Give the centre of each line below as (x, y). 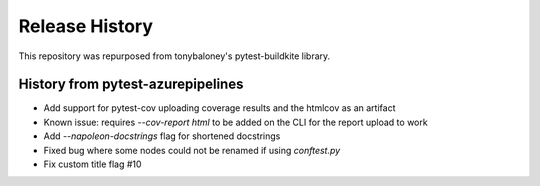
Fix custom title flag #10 (92, 164)
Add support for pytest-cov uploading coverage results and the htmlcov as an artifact (219, 108)
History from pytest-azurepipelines (131, 84)
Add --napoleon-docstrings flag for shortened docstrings (162, 136)
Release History (86, 26)
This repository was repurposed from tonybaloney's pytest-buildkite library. (174, 56)
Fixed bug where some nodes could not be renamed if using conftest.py (192, 150)
